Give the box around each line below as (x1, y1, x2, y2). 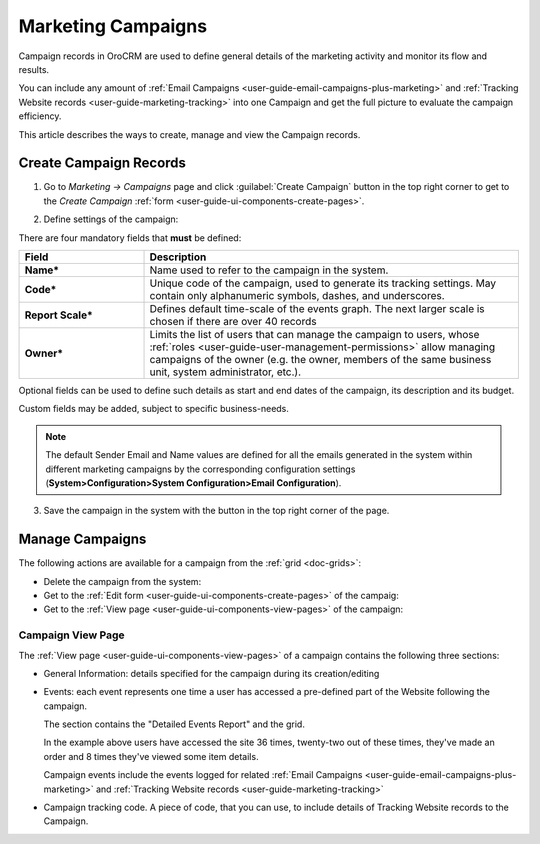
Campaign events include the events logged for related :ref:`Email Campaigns (43, 769, 363, 781)
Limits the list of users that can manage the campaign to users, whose (149, 327, 480, 341)
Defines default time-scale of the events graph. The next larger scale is (149, 301, 485, 315)
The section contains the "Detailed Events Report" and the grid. (43, 718, 305, 730)
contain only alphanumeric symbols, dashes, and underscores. (149, 288, 445, 302)
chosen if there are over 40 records (149, 314, 317, 328)
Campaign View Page (18, 628, 125, 642)
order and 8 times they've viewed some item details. (43, 750, 259, 762)
